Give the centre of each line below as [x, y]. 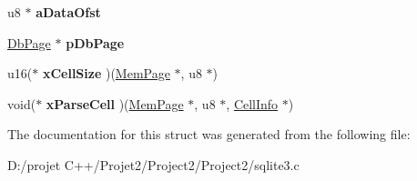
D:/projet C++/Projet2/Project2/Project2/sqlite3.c [153, 164]
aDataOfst [68, 12]
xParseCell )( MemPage [115, 103]
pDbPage [95, 42]
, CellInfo [252, 103]
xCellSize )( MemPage [106, 73]
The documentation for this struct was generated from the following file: [209, 134]
